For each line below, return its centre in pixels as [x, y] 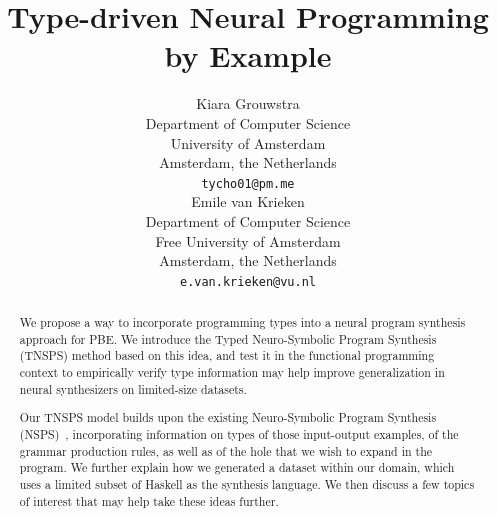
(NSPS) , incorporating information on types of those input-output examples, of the [239, 434]
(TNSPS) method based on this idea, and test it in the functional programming [227, 355]
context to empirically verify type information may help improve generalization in [232, 372]
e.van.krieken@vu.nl [248, 281]
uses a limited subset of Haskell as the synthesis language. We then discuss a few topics [247, 483]
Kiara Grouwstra [248, 103]
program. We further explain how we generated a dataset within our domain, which [237, 467]
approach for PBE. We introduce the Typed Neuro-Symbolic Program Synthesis [228, 338]
